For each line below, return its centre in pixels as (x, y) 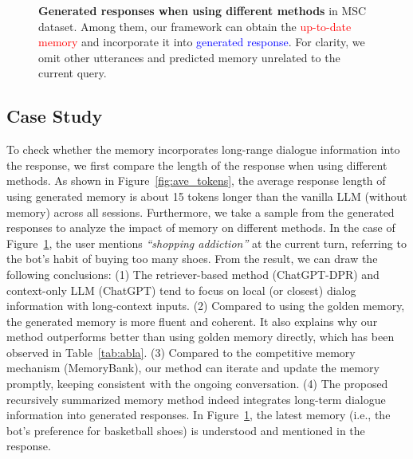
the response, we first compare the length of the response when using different (197, 165)
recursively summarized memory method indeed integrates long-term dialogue (196, 399)
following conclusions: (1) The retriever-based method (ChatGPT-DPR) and (193, 274)
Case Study (55, 116)
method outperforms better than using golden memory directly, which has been (201, 337)
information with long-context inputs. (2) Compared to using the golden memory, (206, 306)
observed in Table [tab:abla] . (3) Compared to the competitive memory (181, 352)
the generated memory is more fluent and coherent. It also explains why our (192, 321)
